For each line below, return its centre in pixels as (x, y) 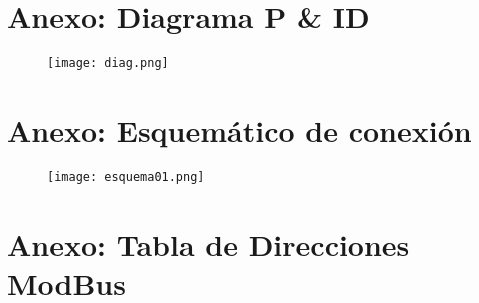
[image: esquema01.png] (126, 176)
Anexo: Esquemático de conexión (239, 129)
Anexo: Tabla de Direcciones (208, 243)
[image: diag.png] (108, 63)
